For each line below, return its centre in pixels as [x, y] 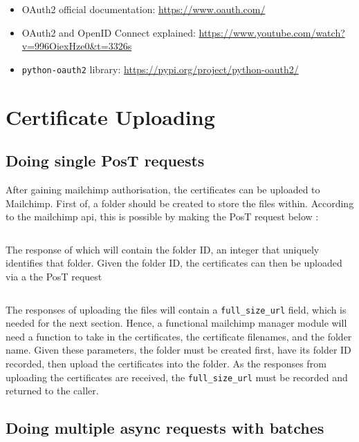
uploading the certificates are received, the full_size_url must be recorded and [177, 377]
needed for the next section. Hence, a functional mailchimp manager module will [176, 323]
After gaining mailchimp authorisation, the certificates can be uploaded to [163, 190]
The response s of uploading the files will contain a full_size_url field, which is [176, 309]
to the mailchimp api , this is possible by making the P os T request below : [162, 217]
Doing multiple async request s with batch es [165, 428]
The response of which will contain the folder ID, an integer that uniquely [163, 249]
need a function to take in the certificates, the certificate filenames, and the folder [179, 336]
